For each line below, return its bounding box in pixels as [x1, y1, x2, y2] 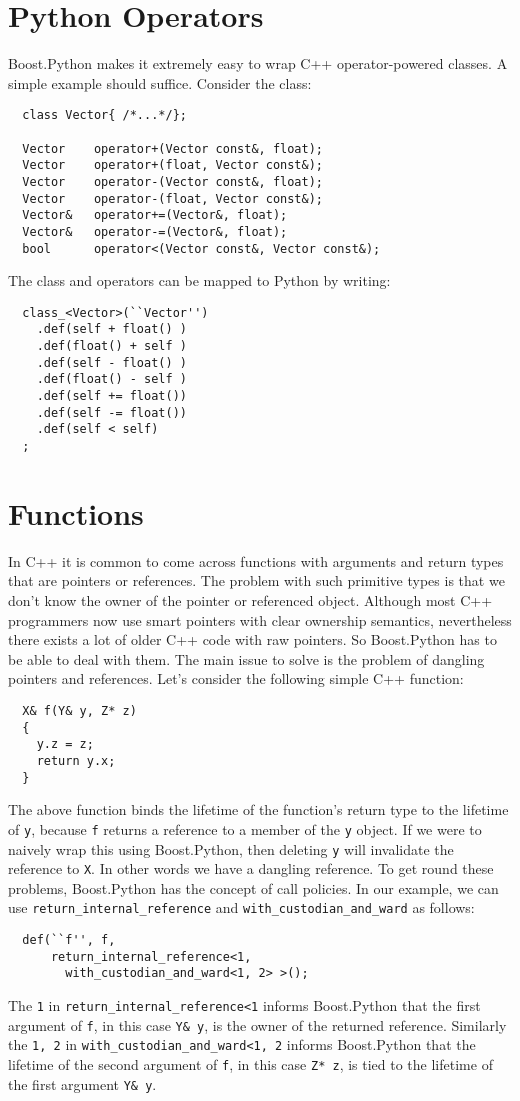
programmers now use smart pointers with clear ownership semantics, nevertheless [8, 609, 512, 630]
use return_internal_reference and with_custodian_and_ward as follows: [8, 897, 475, 918]
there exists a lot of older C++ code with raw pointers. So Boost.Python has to [8, 629, 497, 650]
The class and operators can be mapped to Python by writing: [8, 270, 391, 291]
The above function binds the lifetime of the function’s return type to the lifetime [8, 799, 509, 820]
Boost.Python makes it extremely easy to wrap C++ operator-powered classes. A [8, 53, 508, 74]
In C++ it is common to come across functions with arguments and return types [8, 550, 504, 571]
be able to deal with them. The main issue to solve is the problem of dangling [8, 648, 485, 669]
